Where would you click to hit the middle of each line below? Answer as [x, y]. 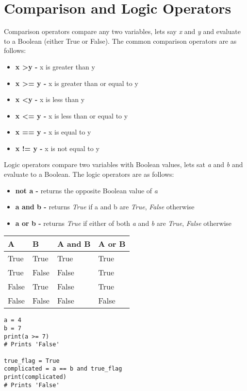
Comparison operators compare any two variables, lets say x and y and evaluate [122, 31]
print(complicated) [35, 377]
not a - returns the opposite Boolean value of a [86, 190]
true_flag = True [32, 361]
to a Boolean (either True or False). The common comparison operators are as [120, 41]
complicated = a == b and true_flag [63, 369]
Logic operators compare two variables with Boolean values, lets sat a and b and [123, 164]
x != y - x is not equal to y [57, 148]
